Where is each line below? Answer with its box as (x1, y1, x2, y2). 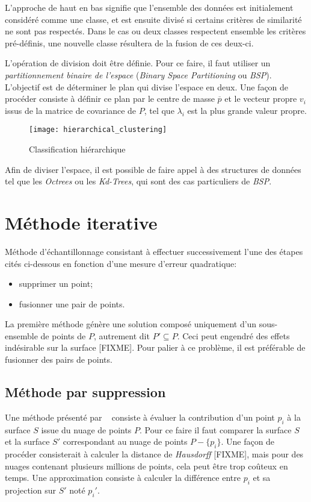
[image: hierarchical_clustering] (29, 125, 167, 134)
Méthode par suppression (5, 383, 166, 401)
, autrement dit (93, 329, 150, 342)
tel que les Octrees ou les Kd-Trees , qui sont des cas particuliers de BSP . (5, 175, 272, 187)
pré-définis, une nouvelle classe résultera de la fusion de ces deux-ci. (5, 36, 254, 49)
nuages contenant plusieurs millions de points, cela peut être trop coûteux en (5, 459, 288, 472)
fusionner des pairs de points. (5, 353, 112, 366)
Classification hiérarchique (29, 143, 126, 155)
